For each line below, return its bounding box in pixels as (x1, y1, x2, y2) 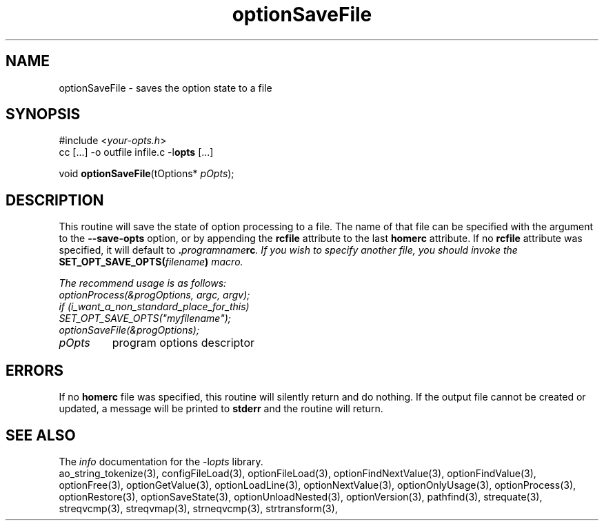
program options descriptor (112, 336, 255, 350)
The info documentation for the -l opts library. (59, 455, 263, 467)
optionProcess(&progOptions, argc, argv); (59, 289, 250, 301)
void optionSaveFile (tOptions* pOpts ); (59, 168, 234, 180)
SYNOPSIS (6, 105, 81, 123)
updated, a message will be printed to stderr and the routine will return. (59, 403, 383, 415)
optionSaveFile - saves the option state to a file (59, 81, 272, 94)
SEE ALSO (6, 426, 76, 444)
